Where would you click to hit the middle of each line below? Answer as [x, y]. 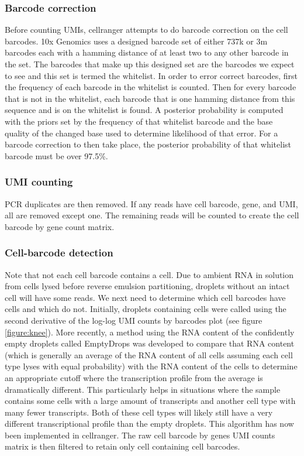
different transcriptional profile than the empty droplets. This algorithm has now [149, 424]
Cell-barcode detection [59, 253]
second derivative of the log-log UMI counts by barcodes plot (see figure [134, 320]
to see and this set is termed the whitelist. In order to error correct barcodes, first [151, 75]
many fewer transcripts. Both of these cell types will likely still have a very [139, 412]
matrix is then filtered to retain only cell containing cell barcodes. [122, 446]
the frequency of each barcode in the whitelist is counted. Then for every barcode [151, 87]
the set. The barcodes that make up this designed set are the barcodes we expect [150, 64]
